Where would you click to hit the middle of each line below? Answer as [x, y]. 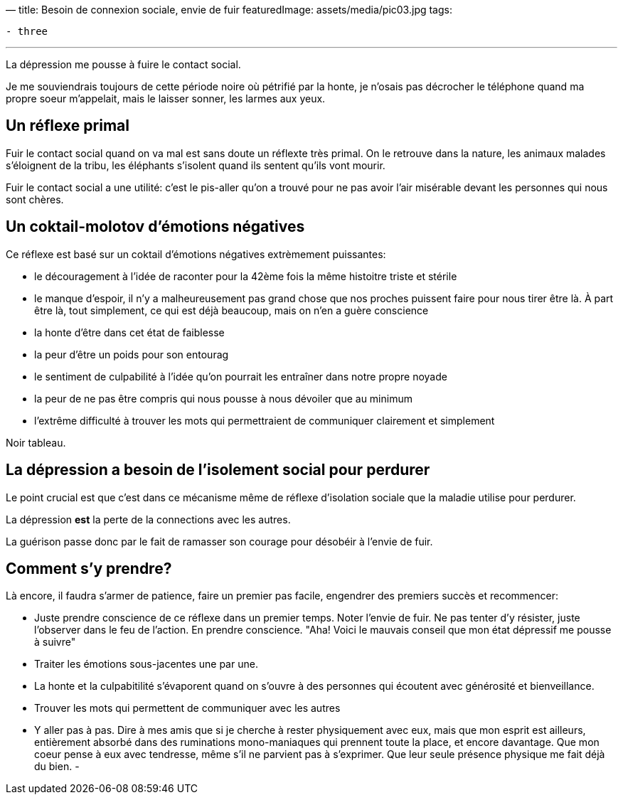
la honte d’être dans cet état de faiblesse [129, 332]
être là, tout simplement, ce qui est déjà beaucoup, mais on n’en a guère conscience [231, 310]
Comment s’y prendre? [89, 568]
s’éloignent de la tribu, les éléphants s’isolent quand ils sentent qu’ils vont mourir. [196, 165]
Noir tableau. [36, 442]
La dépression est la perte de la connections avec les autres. [148, 519]
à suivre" [55, 642]
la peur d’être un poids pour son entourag [132, 354]
